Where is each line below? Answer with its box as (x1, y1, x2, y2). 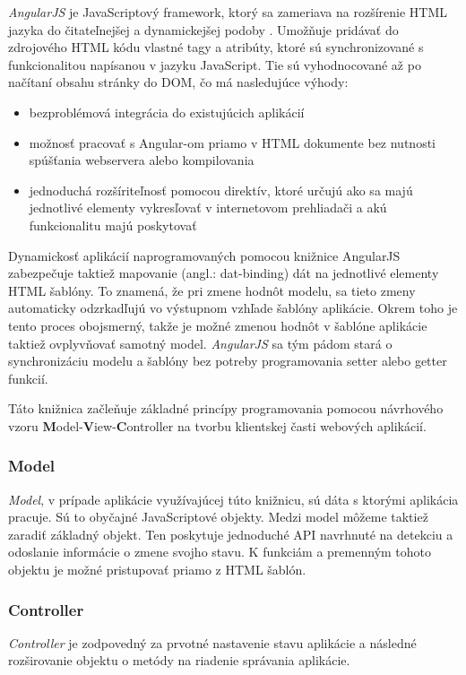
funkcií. (8, 368, 48, 387)
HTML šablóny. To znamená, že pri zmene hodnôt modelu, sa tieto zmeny (8, 281, 416, 299)
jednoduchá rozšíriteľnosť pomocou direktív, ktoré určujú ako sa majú (29, 180, 413, 199)
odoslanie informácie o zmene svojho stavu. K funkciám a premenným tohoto (8, 542, 432, 561)
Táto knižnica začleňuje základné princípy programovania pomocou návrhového (8, 399, 444, 418)
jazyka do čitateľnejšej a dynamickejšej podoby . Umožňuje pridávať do (8, 20, 399, 39)
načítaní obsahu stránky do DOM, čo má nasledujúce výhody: (8, 73, 349, 91)
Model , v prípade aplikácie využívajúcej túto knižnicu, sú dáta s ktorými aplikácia (8, 489, 459, 508)
